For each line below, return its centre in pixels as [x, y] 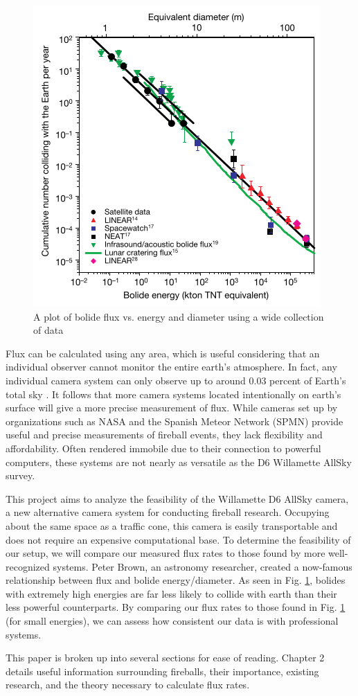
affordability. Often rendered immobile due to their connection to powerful [163, 448]
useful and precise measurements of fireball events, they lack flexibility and [164, 435]
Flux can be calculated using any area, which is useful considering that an [163, 353]
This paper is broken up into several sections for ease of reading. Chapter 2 [165, 658]
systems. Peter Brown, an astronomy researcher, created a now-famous [203, 566]
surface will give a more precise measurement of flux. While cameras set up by [172, 408]
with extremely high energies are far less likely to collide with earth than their [171, 593]
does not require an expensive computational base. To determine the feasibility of [178, 539]
